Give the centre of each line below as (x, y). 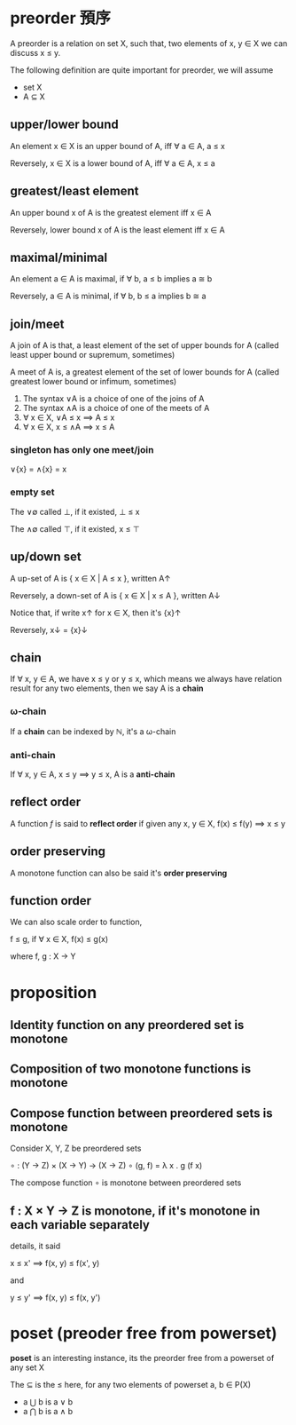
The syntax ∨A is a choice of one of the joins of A (113, 399)
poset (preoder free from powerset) (144, 1334)
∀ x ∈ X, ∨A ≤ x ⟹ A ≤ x (69, 417)
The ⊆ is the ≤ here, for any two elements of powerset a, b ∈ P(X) (131, 1384)
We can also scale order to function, (76, 922)
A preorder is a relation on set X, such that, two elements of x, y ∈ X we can (149, 43)
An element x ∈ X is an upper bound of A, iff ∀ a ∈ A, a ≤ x (117, 146)
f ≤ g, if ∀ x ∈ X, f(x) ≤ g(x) (59, 939)
